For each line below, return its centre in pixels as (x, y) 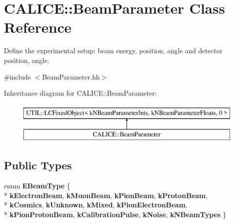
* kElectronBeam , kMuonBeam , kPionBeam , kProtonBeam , (106, 195)
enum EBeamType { (37, 186)
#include (18, 76)
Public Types (38, 165)
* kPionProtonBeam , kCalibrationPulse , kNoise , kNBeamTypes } (115, 214)
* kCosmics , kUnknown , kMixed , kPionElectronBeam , (96, 205)
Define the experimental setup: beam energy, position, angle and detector (113, 51)
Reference (38, 27)
